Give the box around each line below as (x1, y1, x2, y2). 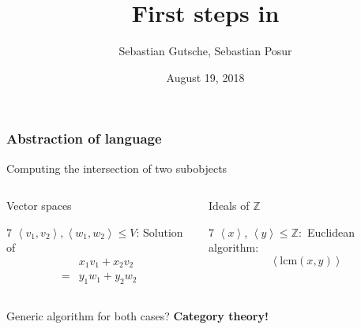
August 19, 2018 (166, 69, 245, 85)
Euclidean (306, 223, 355, 240)
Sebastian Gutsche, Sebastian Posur (118, 43, 292, 59)
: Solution (136, 223, 183, 240)
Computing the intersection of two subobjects (6, 159, 228, 176)
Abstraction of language (6, 129, 162, 148)
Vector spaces (6, 197, 72, 214)
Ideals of (209, 197, 250, 214)
